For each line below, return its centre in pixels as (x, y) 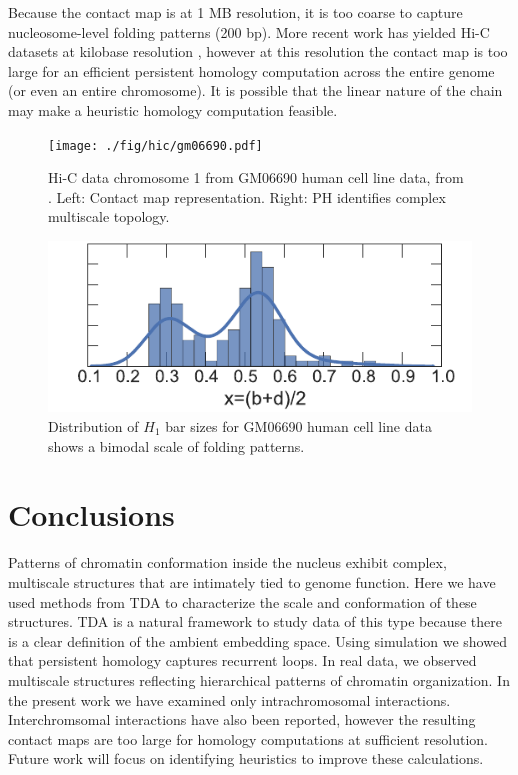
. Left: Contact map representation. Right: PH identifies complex (247, 196)
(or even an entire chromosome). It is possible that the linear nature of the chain (255, 90)
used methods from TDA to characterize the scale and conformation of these (242, 601)
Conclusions (91, 514)
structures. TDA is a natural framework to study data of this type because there (255, 621)
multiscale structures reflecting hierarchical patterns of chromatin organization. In (259, 679)
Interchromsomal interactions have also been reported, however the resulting (242, 719)
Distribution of (93, 426)
